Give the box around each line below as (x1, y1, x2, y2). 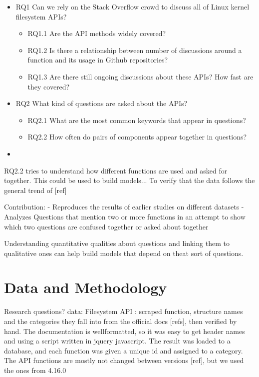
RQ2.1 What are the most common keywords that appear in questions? (27, 114, 246, 125)
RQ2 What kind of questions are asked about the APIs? (15, 98, 188, 108)
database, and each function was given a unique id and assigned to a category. (4, 345, 243, 355)
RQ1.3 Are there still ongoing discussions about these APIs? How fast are (27, 71, 254, 81)
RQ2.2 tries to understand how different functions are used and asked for (4, 165, 228, 175)
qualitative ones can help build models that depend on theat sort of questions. (4, 247, 244, 258)
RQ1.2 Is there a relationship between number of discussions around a (27, 44, 242, 55)
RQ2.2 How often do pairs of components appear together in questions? (27, 131, 247, 142)
